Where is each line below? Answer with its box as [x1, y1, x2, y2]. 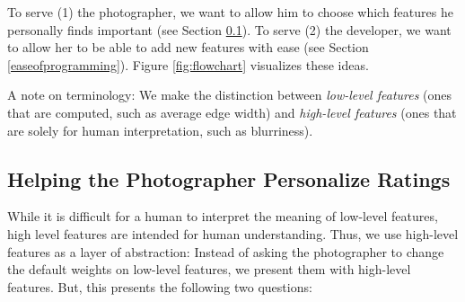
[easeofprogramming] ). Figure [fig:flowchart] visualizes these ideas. [7, 55, 369, 74]
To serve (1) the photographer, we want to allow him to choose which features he [7, 3, 453, 21]
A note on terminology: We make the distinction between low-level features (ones [7, 85, 452, 104]
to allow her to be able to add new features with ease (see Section [7, 38, 369, 57]
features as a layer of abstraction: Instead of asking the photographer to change [7, 242, 444, 261]
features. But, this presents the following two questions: [7, 277, 312, 296]
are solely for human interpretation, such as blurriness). [7, 120, 313, 139]
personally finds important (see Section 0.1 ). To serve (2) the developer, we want [7, 20, 452, 39]
